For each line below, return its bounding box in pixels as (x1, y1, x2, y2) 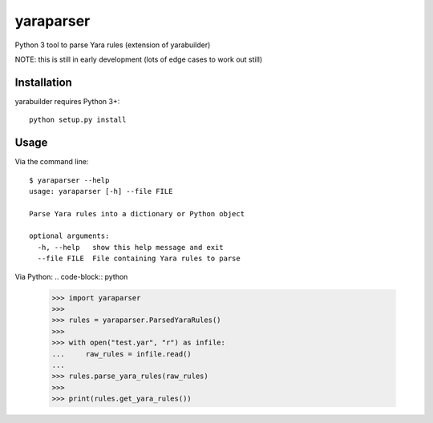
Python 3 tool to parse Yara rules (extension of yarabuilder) (14, 40, 211, 50)
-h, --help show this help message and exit (37, 243, 224, 252)
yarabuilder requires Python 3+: (14, 96, 120, 106)
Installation (14, 75, 72, 89)
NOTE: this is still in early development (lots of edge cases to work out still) (14, 54, 263, 64)
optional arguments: (29, 232, 110, 240)
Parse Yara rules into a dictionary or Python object (29, 209, 245, 218)
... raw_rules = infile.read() (51, 349, 192, 358)
